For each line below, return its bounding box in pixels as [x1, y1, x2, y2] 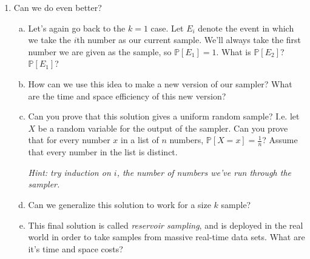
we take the [28, 33, 71, 46]
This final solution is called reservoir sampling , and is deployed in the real [28, 218, 303, 231]
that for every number [28, 133, 110, 146]
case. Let [150, 21, 184, 34]
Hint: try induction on [28, 166, 111, 178]
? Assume [262, 133, 298, 146]
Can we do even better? [13, 1, 102, 13]
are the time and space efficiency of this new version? [28, 89, 226, 102]
